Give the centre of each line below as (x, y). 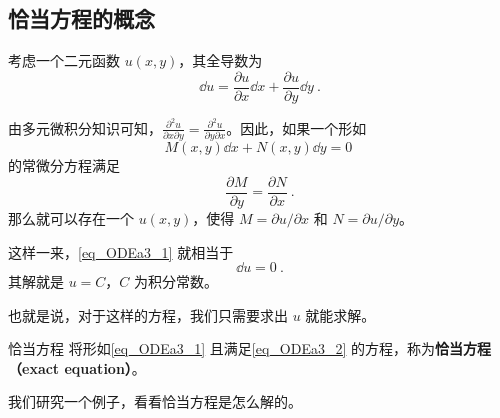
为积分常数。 (176, 281)
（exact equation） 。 (77, 367)
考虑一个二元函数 (64, 60)
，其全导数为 (220, 60)
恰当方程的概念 (81, 18)
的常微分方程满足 (64, 165)
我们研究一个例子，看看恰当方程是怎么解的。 (155, 401)
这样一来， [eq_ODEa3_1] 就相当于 (121, 251)
